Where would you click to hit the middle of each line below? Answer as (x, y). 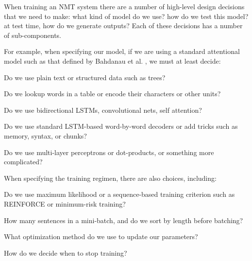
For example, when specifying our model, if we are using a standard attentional (122, 51)
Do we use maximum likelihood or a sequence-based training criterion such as (119, 194)
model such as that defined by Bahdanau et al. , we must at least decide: (112, 61)
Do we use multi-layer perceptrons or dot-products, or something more (109, 152)
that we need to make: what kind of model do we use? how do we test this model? (126, 16)
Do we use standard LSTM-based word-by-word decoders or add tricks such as (121, 126)
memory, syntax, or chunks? (45, 135)
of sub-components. (33, 35)
